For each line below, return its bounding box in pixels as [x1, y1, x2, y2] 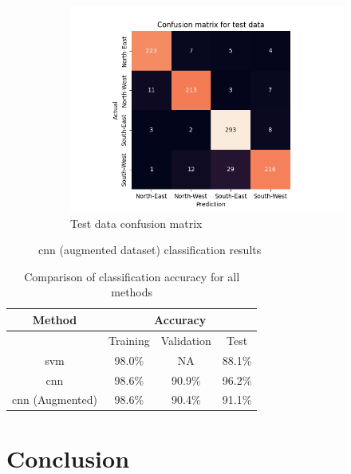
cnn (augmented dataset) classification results [38, 241, 262, 258]
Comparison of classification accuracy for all [24, 268, 240, 284]
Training [108, 331, 150, 348]
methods [111, 284, 153, 300]
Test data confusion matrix [70, 214, 203, 231]
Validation [160, 331, 211, 348]
